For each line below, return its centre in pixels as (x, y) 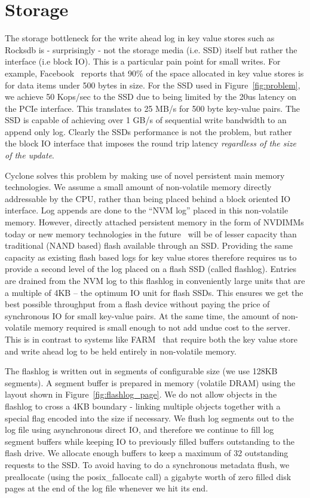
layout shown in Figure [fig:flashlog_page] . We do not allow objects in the (141, 394)
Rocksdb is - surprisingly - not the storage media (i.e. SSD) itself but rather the (151, 49)
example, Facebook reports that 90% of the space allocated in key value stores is (154, 73)
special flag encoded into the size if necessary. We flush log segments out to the (149, 418)
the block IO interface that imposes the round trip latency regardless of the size (151, 143)
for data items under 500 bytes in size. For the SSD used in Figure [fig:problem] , (153, 85)
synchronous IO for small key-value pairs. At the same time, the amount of (142, 315)
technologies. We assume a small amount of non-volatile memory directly (138, 187)
